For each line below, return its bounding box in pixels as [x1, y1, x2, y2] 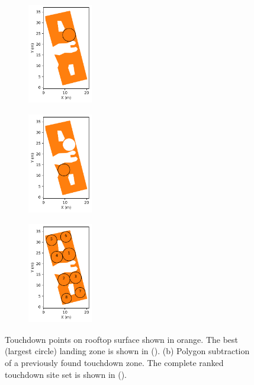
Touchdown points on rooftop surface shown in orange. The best [5, 333, 239, 345]
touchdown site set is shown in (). [5, 368, 127, 380]
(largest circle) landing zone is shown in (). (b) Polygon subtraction [5, 345, 250, 357]
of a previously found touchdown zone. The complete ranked [5, 356, 224, 368]
